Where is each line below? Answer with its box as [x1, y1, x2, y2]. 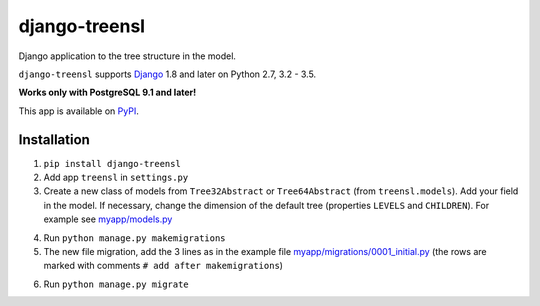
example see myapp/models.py [43, 213, 173, 225]
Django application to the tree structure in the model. [18, 50, 237, 62]
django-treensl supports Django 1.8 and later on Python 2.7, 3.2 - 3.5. [18, 68, 317, 80]
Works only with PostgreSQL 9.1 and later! [18, 86, 197, 99]
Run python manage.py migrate [43, 278, 189, 290]
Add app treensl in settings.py [43, 171, 189, 184]
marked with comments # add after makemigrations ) [43, 260, 284, 272]
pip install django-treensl [43, 158, 182, 169]
